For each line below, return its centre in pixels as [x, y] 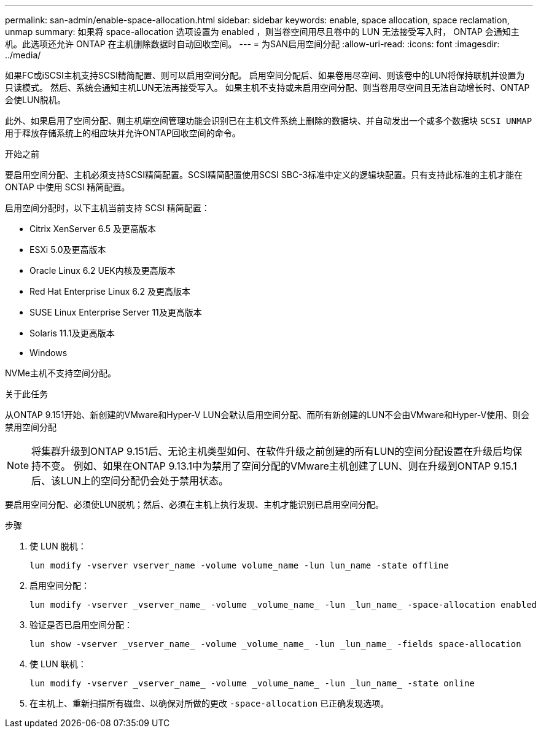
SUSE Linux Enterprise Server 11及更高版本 [116, 312]
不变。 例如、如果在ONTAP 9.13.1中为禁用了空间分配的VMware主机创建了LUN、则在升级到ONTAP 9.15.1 [279, 466]
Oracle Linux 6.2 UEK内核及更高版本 [103, 270]
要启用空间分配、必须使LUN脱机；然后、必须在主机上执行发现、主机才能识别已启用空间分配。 [194, 504]
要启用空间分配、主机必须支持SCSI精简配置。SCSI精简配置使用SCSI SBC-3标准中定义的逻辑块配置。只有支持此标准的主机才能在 [264, 175]
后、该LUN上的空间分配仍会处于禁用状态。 [130, 481]
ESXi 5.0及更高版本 [68, 250]
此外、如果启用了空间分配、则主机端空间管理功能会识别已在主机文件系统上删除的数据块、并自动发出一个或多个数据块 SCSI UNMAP [269, 121]
